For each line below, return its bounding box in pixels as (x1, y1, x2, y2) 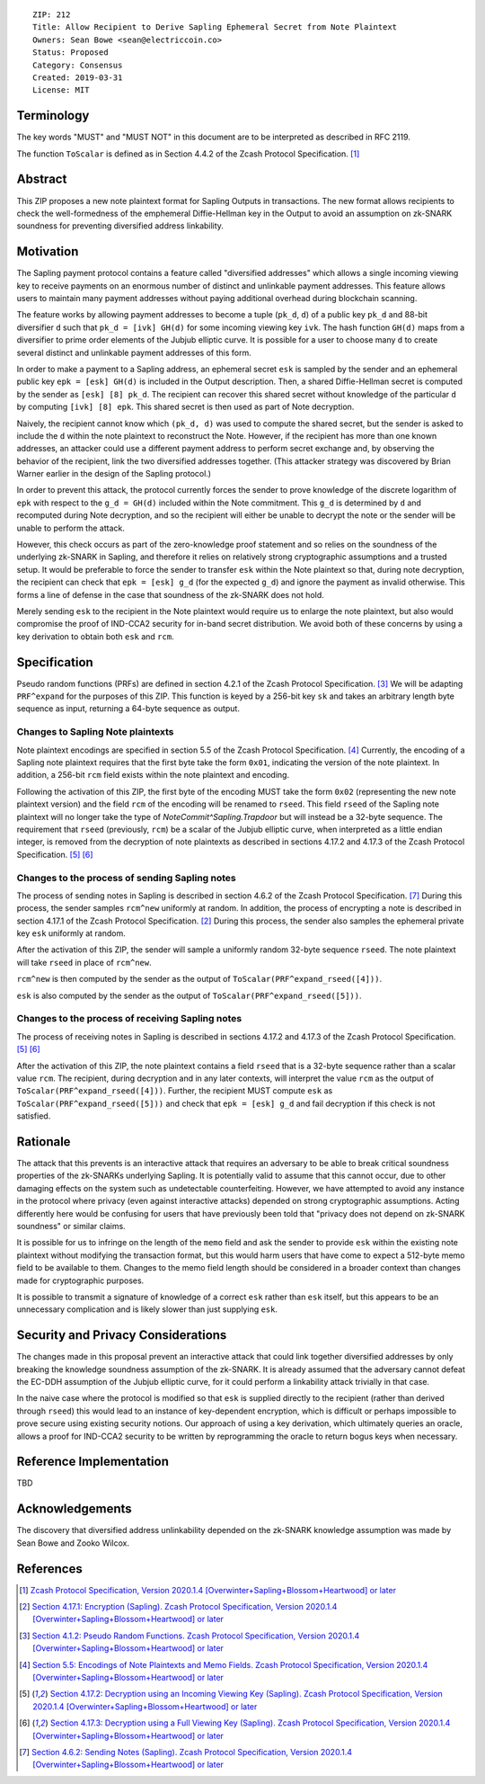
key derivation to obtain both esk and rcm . (16, 630, 174, 642)
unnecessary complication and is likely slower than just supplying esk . (16, 1304, 278, 1315)
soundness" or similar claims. (16, 1220, 126, 1231)
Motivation (16, 244, 79, 260)
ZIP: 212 (32, 10, 71, 20)
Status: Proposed (32, 48, 109, 58)
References (16, 1561, 83, 1576)
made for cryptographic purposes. (16, 1275, 145, 1286)
